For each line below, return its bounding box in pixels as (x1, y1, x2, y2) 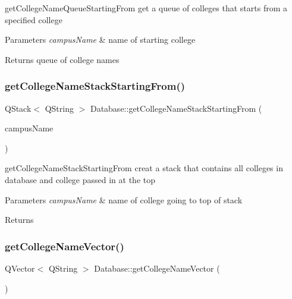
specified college (5, 13, 62, 26)
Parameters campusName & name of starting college (5, 33, 196, 46)
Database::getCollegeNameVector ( (94, 262, 220, 274)
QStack (5, 102, 32, 114)
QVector (5, 262, 35, 274)
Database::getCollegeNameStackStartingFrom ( (90, 102, 262, 114)
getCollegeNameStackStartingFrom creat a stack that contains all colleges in (5, 162, 283, 174)
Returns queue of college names (5, 53, 120, 65)
